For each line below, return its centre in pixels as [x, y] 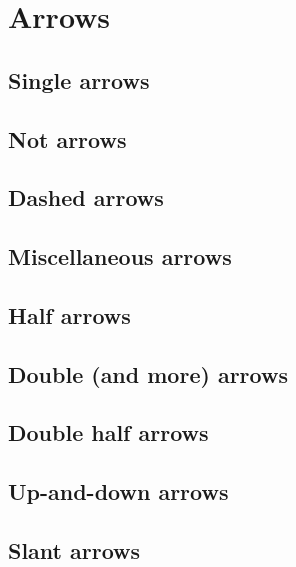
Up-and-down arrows [118, 491]
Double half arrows [108, 432]
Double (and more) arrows [148, 373]
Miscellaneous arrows [120, 256]
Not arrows [67, 138]
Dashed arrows [86, 197]
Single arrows [79, 79]
